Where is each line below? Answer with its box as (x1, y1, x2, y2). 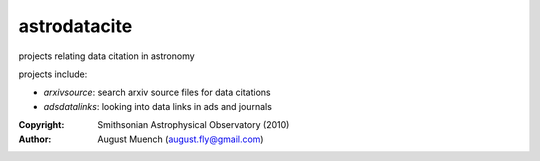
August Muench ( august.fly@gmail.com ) (97, 133, 264, 145)
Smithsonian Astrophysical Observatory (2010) (97, 119, 290, 131)
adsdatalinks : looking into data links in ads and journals (43, 100, 272, 112)
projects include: (18, 68, 88, 80)
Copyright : (18, 119, 65, 131)
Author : (18, 133, 52, 145)
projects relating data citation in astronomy (18, 50, 195, 62)
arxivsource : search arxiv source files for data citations (43, 86, 271, 99)
